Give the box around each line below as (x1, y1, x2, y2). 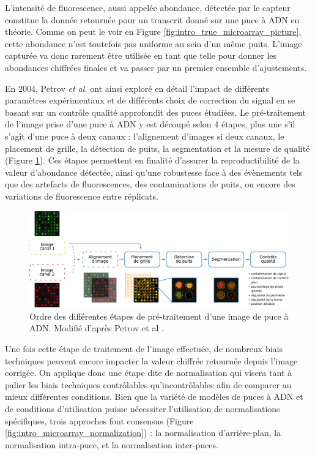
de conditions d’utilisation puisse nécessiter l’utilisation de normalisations (5, 402, 280, 415)
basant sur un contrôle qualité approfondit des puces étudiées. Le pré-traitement (5, 105, 306, 118)
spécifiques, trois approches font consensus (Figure (5, 414, 194, 427)
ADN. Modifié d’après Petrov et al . (29, 322, 164, 334)
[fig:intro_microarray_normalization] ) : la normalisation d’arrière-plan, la (5, 426, 281, 439)
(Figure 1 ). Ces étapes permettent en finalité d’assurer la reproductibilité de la (5, 154, 300, 167)
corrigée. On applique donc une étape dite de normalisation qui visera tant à (5, 366, 292, 379)
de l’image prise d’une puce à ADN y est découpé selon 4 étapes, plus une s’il (5, 118, 295, 130)
